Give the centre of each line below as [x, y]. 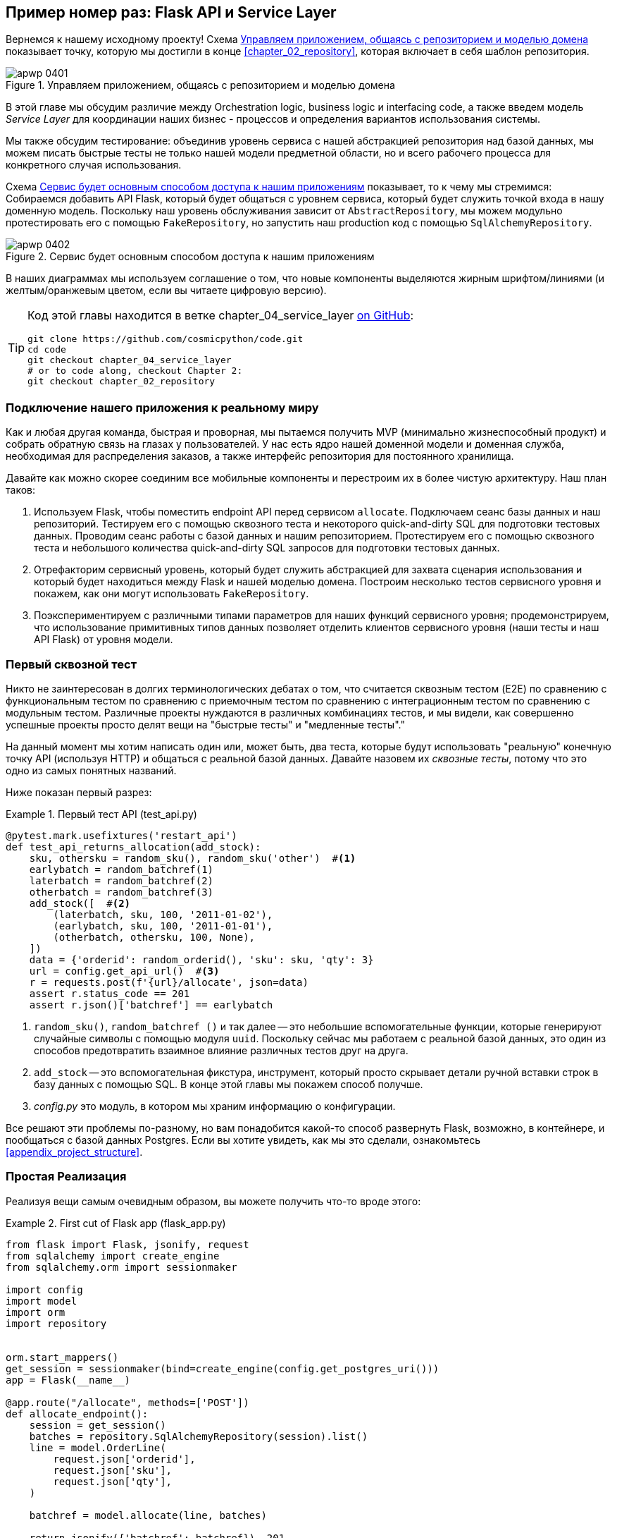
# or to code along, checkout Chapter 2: [135, 371]
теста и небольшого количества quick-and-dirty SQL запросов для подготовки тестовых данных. [267, 548]
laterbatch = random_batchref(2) [121, 880]
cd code [47, 350]
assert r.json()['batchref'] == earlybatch [151, 1005]
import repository [56, 1323]
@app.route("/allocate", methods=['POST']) [127, 1402]
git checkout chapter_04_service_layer [130, 360]
